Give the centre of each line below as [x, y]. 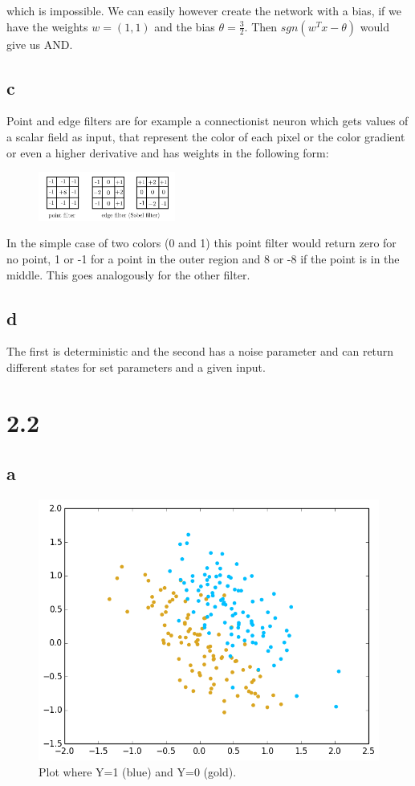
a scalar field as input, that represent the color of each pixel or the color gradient [206, 136]
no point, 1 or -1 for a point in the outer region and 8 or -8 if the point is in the [203, 259]
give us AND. [40, 44]
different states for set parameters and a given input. [136, 367]
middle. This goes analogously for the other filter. [128, 274]
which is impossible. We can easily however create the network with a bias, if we [204, 10]
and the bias [185, 26]
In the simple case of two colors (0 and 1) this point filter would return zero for [201, 243]
